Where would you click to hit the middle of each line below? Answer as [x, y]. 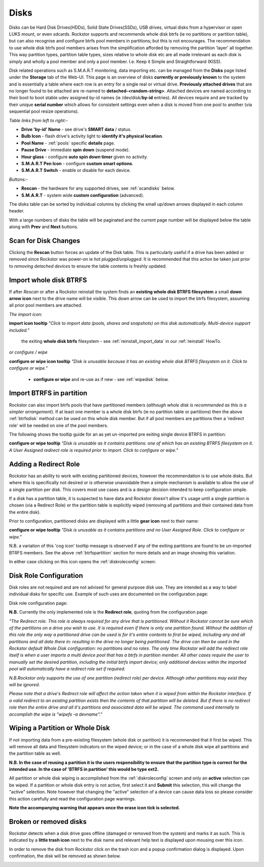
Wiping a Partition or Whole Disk [59, 728]
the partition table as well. [35, 753]
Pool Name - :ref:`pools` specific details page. [68, 143]
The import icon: [26, 314]
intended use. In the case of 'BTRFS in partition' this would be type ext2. [84, 769]
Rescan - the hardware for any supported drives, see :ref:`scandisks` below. [98, 189]
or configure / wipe [28, 352]
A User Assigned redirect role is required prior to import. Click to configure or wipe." [94, 450]
